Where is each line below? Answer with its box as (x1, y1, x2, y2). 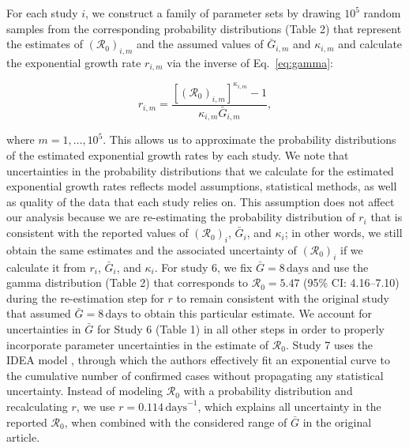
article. (6, 429, 40, 446)
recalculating (6, 397, 68, 414)
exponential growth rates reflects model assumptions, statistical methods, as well (6, 178, 397, 194)
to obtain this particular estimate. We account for (130, 305, 373, 322)
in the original (302, 413, 372, 430)
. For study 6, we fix (154, 258, 253, 275)
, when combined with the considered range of (64, 413, 287, 430)
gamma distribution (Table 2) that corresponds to (6, 274, 249, 291)
